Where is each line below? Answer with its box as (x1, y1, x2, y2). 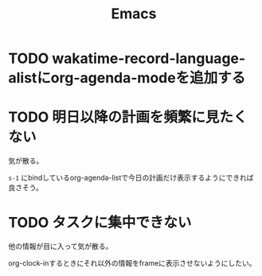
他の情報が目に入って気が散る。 (8, 242, 113, 251)
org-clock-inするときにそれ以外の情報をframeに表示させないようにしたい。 (8, 259, 256, 268)
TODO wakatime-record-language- (8, 49, 246, 68)
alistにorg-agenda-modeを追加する (8, 69, 246, 87)
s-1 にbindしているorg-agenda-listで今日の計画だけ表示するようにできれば (8, 173, 254, 183)
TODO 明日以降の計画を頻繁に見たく (8, 108, 248, 126)
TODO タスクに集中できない (8, 214, 192, 231)
